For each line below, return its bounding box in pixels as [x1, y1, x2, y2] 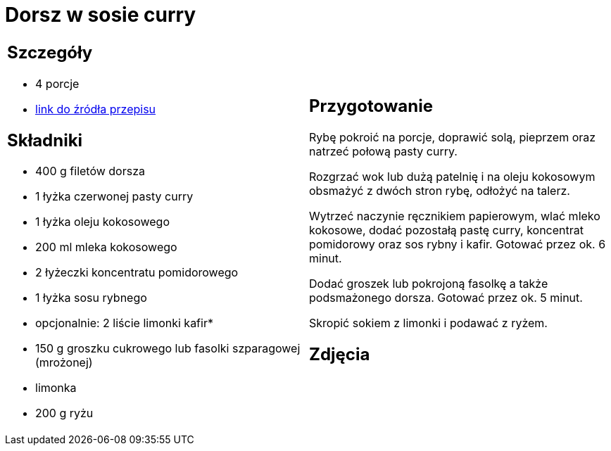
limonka [35, 381, 77, 395]
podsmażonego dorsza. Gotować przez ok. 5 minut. [309, 290, 583, 305]
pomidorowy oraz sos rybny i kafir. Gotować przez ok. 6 [309, 236, 606, 251]
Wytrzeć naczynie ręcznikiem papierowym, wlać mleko [309, 208, 600, 223]
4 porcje [35, 76, 80, 91]
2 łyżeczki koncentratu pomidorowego [35, 265, 239, 280]
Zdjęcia [309, 343, 370, 364]
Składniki [7, 129, 83, 151]
